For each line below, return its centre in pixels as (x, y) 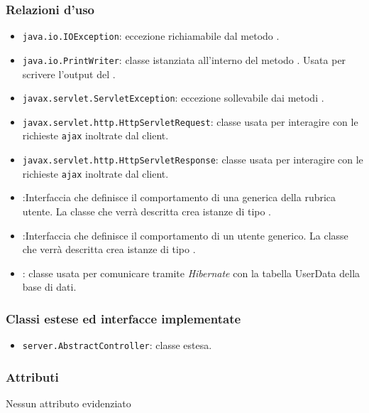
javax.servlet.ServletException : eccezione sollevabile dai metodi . (173, 98)
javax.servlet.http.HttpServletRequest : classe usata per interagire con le (190, 121)
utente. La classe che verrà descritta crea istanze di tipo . (147, 211)
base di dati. (49, 287)
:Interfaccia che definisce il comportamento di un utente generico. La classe (185, 235)
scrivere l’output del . (69, 74)
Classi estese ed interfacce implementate (123, 318)
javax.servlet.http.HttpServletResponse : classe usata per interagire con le (193, 160)
